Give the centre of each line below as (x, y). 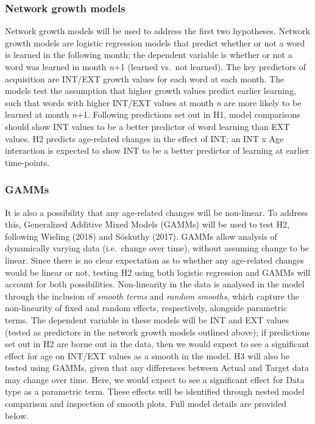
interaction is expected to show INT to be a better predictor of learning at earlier (157, 150)
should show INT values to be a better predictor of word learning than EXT (147, 126)
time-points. (27, 162)
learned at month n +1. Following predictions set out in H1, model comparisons (153, 114)
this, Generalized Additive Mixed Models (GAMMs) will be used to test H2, (147, 224)
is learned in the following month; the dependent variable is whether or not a (149, 55)
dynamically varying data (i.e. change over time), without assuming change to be (157, 248)
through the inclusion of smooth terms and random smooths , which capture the (152, 296)
